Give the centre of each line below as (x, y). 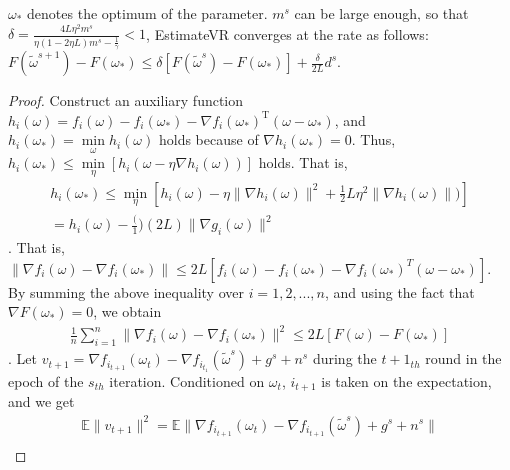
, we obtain (127, 311)
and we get (41, 401)
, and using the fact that (399, 291)
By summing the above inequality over (126, 291)
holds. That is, (303, 162)
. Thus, (373, 139)
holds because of (208, 139)
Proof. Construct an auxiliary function (126, 100)
